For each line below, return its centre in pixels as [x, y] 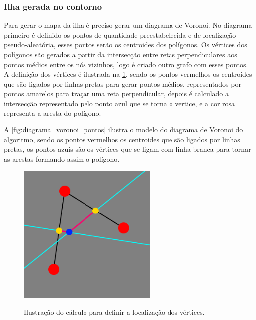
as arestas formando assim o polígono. [62, 159]
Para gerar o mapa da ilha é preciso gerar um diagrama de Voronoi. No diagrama [128, 25]
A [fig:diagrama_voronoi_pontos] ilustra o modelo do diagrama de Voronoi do [124, 130]
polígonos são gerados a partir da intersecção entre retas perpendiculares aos [121, 54]
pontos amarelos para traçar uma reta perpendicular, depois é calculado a [117, 93]
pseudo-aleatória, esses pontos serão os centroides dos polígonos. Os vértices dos [126, 45]
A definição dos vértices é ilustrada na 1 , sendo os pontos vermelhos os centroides [128, 74]
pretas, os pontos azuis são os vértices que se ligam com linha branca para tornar [128, 149]
